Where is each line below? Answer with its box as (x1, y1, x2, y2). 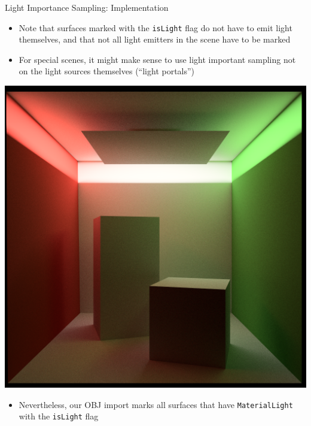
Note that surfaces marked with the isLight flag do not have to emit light (19, 21, 292, 34)
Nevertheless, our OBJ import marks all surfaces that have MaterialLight (19, 398, 293, 410)
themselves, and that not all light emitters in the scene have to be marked (19, 33, 291, 46)
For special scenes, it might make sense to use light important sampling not (19, 53, 296, 65)
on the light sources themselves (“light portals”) (19, 65, 195, 77)
